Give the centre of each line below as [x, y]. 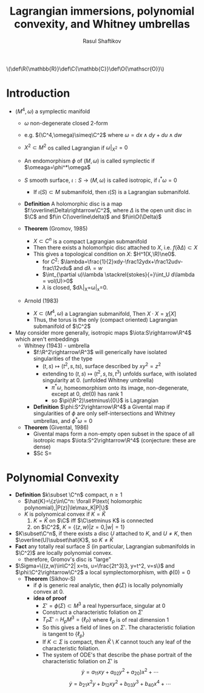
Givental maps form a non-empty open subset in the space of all [114, 434]
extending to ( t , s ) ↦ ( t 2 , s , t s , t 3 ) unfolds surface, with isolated [120, 373]
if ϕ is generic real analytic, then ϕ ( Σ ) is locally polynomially [108, 585]
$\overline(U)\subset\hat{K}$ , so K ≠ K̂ [64, 540]
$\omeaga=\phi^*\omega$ [57, 167]
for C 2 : [51, 261]
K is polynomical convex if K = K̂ [65, 514]
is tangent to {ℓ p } [63, 635]
